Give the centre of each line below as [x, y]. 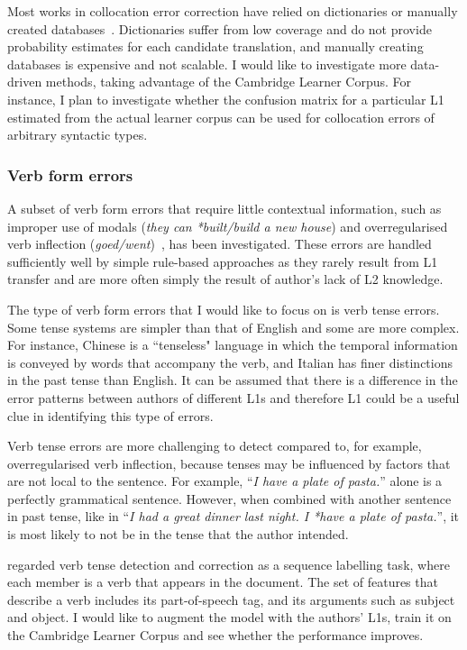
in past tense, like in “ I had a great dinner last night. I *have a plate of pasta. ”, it [233, 516]
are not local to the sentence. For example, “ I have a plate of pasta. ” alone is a [225, 481]
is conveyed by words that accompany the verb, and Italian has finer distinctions [230, 362]
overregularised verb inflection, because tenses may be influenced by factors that [229, 463]
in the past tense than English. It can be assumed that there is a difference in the [233, 380]
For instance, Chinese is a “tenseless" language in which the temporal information [233, 345]
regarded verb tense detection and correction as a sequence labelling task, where [229, 564]
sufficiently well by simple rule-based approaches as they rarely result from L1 [223, 261]
